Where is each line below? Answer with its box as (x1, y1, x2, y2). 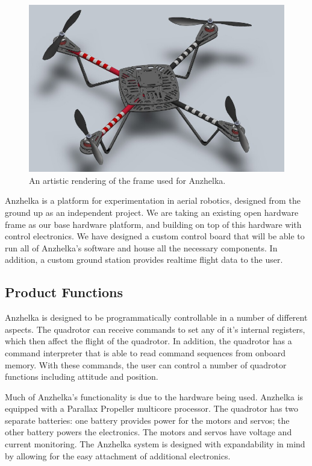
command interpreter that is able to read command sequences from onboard (5, 346, 285, 359)
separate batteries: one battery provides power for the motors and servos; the (5, 414, 290, 426)
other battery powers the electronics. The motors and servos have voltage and (5, 426, 292, 438)
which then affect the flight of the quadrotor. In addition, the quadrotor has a (5, 335, 292, 347)
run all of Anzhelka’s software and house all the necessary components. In (5, 241, 278, 254)
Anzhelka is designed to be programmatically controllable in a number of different (5, 311, 308, 324)
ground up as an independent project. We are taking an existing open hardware (5, 206, 299, 218)
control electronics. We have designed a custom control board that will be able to (5, 230, 305, 242)
